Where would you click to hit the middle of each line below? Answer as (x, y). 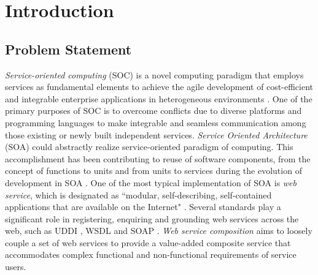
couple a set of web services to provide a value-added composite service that (148, 242)
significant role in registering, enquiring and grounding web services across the (152, 218)
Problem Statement (68, 49)
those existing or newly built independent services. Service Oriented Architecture (156, 134)
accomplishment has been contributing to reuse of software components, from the (158, 158)
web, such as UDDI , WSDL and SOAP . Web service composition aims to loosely (159, 231)
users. (16, 267)
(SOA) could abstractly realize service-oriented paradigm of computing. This (149, 147)
